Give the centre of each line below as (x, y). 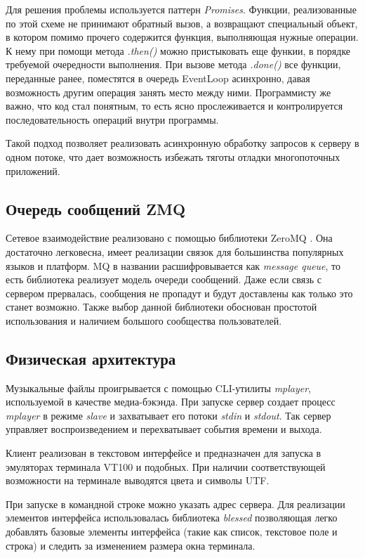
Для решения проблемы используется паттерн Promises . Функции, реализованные (181, 9)
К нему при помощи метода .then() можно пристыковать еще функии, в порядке (178, 50)
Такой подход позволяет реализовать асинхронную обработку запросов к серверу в (182, 143)
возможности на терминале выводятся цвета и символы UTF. (138, 480)
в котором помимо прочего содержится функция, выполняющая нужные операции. (182, 37)
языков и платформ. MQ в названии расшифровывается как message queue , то (173, 265)
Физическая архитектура (91, 358)
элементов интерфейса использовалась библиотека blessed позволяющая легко (172, 518)
